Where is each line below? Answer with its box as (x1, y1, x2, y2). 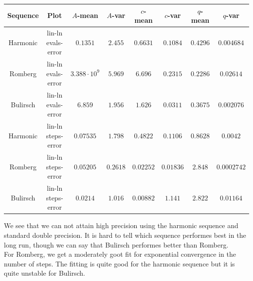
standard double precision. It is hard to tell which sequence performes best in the (4, 230, 246, 240)
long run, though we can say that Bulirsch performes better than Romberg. (4, 239, 229, 249)
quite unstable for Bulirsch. (4, 268, 85, 278)
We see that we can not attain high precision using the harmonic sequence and (4, 220, 238, 231)
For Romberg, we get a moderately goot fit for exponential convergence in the (4, 249, 236, 259)
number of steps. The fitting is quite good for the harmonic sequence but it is (4, 258, 235, 268)
